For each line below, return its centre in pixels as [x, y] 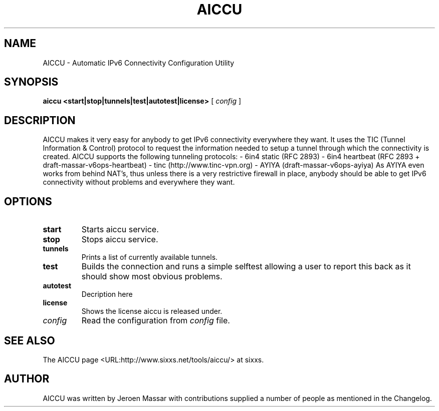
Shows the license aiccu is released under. [152, 311]
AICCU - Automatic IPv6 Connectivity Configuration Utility [139, 63]
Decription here [107, 294]
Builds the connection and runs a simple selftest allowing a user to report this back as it [246, 267]
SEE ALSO [30, 340]
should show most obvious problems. [152, 277]
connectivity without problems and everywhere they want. [139, 182]
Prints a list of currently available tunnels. [150, 257]
